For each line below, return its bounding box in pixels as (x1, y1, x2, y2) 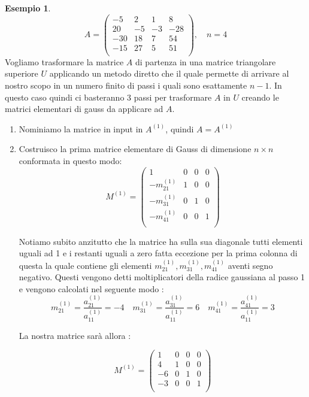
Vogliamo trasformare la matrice (5, 55, 124, 68)
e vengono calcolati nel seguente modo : (19, 282, 164, 295)
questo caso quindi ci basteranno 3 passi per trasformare (5, 90, 212, 103)
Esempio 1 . (5, 2, 51, 14)
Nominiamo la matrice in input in (19, 122, 143, 135)
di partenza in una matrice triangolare (135, 55, 276, 68)
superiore (5, 67, 38, 80)
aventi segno (228, 259, 273, 271)
